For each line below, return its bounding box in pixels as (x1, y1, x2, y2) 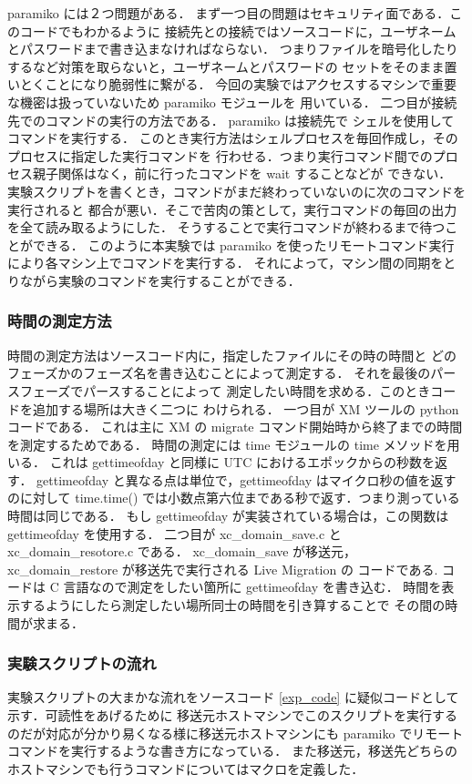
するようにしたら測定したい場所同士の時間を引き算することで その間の (19, 596, 446, 615)
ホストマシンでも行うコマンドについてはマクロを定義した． (7, 759, 364, 778)
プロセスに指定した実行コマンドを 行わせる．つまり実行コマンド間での (7, 146, 433, 165)
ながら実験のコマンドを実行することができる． (19, 270, 301, 290)
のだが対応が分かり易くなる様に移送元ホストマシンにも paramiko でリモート (7, 723, 464, 742)
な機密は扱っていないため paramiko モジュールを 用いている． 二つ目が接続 (7, 92, 457, 111)
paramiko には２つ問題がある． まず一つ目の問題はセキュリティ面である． (7, 4, 450, 22)
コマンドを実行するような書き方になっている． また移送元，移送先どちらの (7, 741, 457, 760)
